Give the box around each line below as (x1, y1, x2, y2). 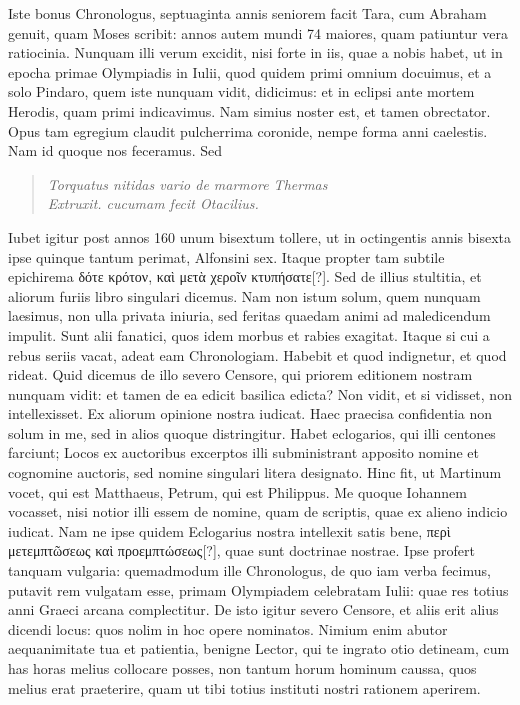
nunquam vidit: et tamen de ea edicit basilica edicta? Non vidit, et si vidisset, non (8, 383, 512, 404)
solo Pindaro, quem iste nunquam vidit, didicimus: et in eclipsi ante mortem (8, 81, 475, 102)
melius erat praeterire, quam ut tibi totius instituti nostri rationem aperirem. (8, 677, 481, 698)
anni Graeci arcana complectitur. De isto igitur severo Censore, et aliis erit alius (8, 599, 499, 620)
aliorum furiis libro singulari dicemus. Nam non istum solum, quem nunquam (8, 285, 481, 306)
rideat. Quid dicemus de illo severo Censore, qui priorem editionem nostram (8, 364, 473, 385)
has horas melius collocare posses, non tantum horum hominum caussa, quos (8, 658, 477, 678)
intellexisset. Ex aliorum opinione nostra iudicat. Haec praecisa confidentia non (8, 403, 493, 424)
